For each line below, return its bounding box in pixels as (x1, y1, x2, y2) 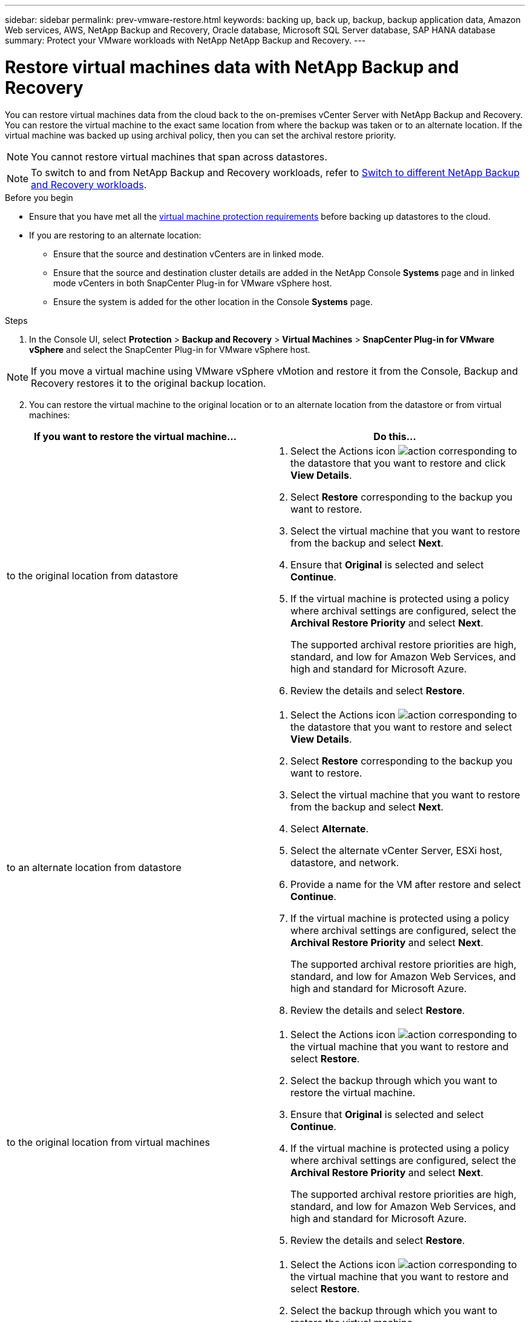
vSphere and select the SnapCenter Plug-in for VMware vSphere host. (29, 344, 310, 355)
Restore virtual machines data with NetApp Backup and (5, 56, 459, 77)
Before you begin (5, 192, 73, 203)
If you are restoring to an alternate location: (29, 229, 201, 240)
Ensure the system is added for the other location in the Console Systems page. (53, 296, 373, 307)
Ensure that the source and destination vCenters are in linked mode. (53, 248, 324, 259)
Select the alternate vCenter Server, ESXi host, (290, 844, 503, 857)
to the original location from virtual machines (7, 1136, 210, 1148)
